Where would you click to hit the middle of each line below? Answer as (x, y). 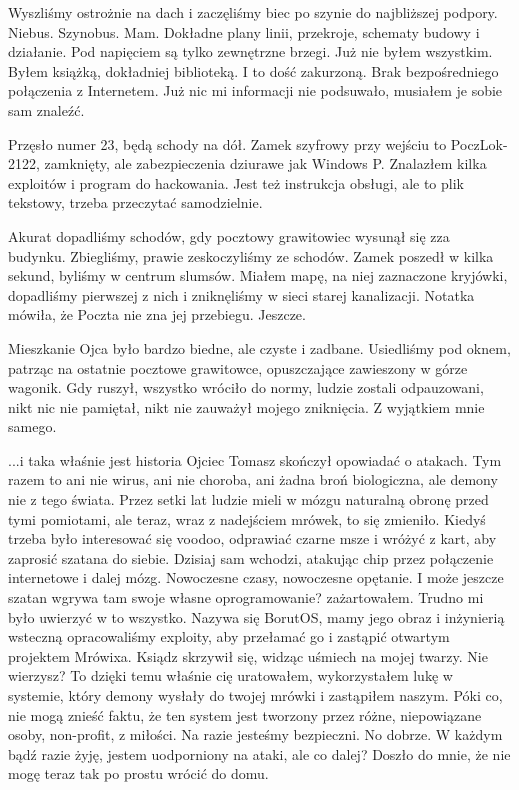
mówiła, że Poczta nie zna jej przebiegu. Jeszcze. (157, 314)
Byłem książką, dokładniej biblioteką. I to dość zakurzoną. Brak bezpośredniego (253, 70)
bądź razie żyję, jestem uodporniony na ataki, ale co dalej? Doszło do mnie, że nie (259, 753)
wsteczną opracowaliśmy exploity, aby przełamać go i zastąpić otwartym (229, 636)
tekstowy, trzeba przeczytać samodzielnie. (135, 202)
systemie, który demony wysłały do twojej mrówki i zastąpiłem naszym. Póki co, (255, 695)
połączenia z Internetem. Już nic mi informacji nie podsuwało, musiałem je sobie (255, 90)
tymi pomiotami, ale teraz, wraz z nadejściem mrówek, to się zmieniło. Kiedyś (247, 518)
